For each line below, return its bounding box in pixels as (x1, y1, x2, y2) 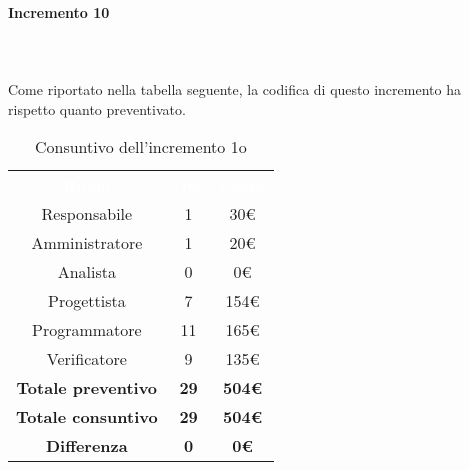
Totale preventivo (16, 376, 158, 400)
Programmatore (31, 318, 142, 342)
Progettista (47, 289, 126, 313)
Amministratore (31, 231, 143, 255)
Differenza (45, 434, 128, 458)
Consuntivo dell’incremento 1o (34, 135, 247, 159)
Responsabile (41, 202, 133, 226)
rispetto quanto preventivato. (8, 98, 186, 119)
